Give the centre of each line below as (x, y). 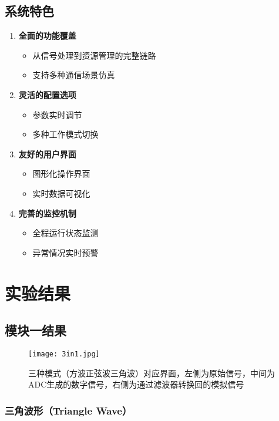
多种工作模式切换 (65, 134)
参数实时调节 (57, 114)
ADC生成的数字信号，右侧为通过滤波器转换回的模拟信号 (136, 384)
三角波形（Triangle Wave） (68, 410)
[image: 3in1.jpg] (64, 354)
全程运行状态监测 (65, 233)
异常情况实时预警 (65, 252)
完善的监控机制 (47, 213)
